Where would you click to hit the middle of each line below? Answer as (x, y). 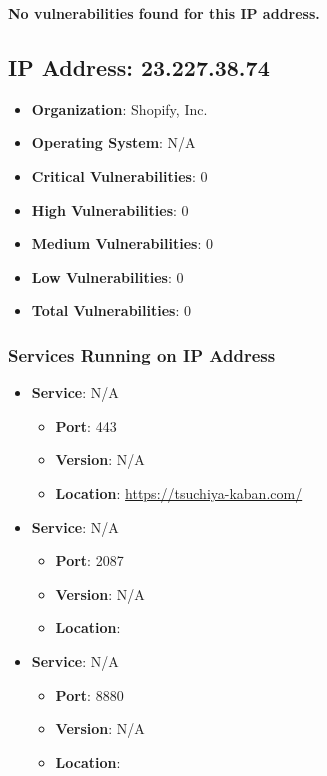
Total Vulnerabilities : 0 (111, 310)
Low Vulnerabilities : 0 (107, 276)
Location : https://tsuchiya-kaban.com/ (179, 492)
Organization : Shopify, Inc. (119, 108)
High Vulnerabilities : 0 (110, 209)
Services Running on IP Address (142, 354)
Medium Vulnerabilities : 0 (122, 243)
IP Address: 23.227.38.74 (139, 66)
